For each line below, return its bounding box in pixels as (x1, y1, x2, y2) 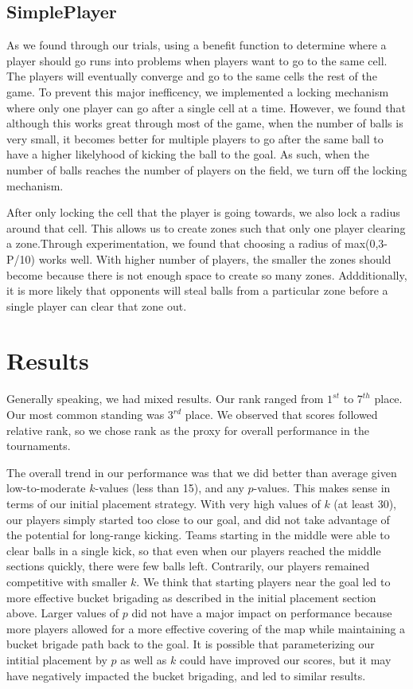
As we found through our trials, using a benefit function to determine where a (6, 37, 387, 53)
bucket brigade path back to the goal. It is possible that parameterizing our (6, 636, 375, 652)
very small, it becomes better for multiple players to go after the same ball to (6, 130, 384, 147)
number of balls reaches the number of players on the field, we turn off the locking (6, 161, 407, 178)
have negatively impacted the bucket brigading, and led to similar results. (6, 667, 366, 683)
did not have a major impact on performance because (131, 605, 392, 621)
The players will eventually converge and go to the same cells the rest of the (6, 68, 377, 84)
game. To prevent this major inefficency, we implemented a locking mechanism (6, 83, 389, 100)
